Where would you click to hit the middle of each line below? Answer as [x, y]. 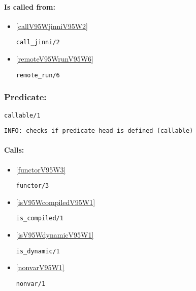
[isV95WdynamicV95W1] [55, 235]
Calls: [14, 150]
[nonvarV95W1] [40, 267]
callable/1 [22, 115]
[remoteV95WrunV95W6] [55, 59]
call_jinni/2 [38, 42]
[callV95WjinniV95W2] [52, 26]
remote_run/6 [38, 75]
